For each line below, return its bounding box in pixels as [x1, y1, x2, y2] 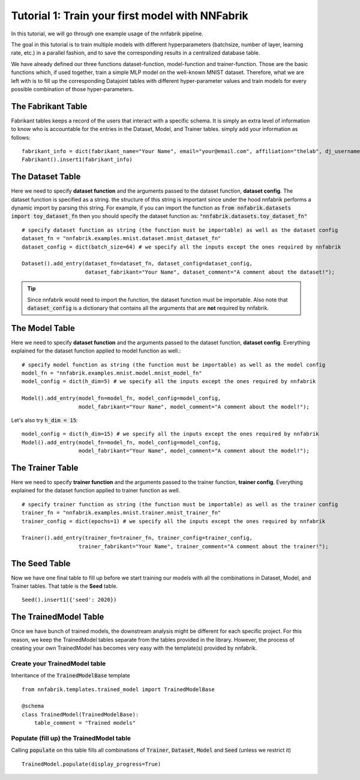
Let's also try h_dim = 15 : [11, 416, 78, 423]
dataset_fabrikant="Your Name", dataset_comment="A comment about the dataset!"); [85, 268, 335, 276]
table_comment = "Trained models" [34, 719, 136, 727]
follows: [11, 134, 31, 141]
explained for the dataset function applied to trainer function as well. [11, 487, 180, 494]
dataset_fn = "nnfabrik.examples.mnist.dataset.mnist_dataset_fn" [22, 235, 221, 242]
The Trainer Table [11, 462, 79, 473]
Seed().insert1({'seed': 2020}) [22, 596, 117, 603]
